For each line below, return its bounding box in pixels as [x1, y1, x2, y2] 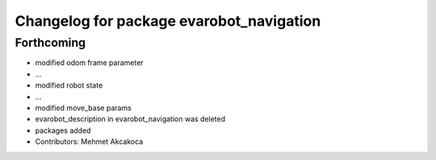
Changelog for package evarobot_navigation [15, 12, 321, 30]
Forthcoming [15, 35, 86, 50]
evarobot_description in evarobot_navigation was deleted [35, 114, 226, 124]
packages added [35, 125, 91, 135]
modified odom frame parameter [35, 58, 145, 68]
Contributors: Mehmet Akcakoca [35, 137, 144, 146]
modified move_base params [35, 103, 132, 113]
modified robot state [35, 80, 103, 90]
